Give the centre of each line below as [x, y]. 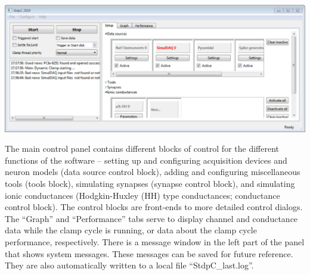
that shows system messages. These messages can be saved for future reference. [149, 253]
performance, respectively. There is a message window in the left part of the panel [155, 241]
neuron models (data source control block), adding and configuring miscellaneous [153, 172]
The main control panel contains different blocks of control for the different [142, 149]
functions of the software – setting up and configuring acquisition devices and [146, 160]
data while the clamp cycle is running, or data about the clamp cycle [131, 230]
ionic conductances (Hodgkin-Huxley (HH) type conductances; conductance [142, 195]
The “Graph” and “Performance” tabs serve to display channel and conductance [151, 218]
